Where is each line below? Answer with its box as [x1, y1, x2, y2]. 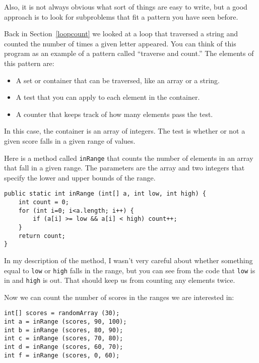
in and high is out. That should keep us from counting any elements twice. [4, 275, 235, 285]
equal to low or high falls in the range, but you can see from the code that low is [4, 265, 255, 275]
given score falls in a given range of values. [4, 135, 136, 146]
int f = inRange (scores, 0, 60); [4, 351, 120, 359]
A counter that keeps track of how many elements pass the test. [16, 108, 213, 119]
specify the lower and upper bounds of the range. [4, 172, 156, 183]
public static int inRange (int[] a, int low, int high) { [4, 190, 206, 198]
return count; [18, 232, 66, 239]
